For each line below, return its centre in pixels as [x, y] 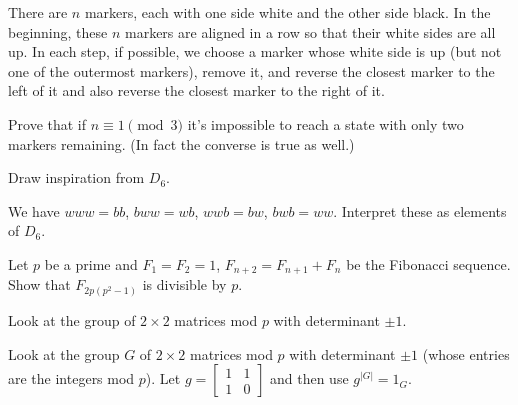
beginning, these [58, 31]
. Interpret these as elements [420, 210]
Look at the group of [72, 319]
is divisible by [184, 284]
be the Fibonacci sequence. [428, 263]
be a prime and [91, 263]
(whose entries [466, 353]
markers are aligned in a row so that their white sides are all [310, 31]
